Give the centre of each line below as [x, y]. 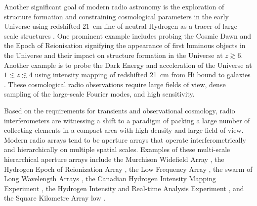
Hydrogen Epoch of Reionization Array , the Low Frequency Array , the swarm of [128, 169]
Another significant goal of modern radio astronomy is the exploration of [114, 6]
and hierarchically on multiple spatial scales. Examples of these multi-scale [117, 149]
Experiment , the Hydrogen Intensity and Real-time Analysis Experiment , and [124, 188]
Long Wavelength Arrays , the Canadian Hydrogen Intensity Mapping [110, 179]
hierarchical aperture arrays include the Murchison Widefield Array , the [114, 159]
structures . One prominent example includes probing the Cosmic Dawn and [136, 35]
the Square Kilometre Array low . [55, 198]
